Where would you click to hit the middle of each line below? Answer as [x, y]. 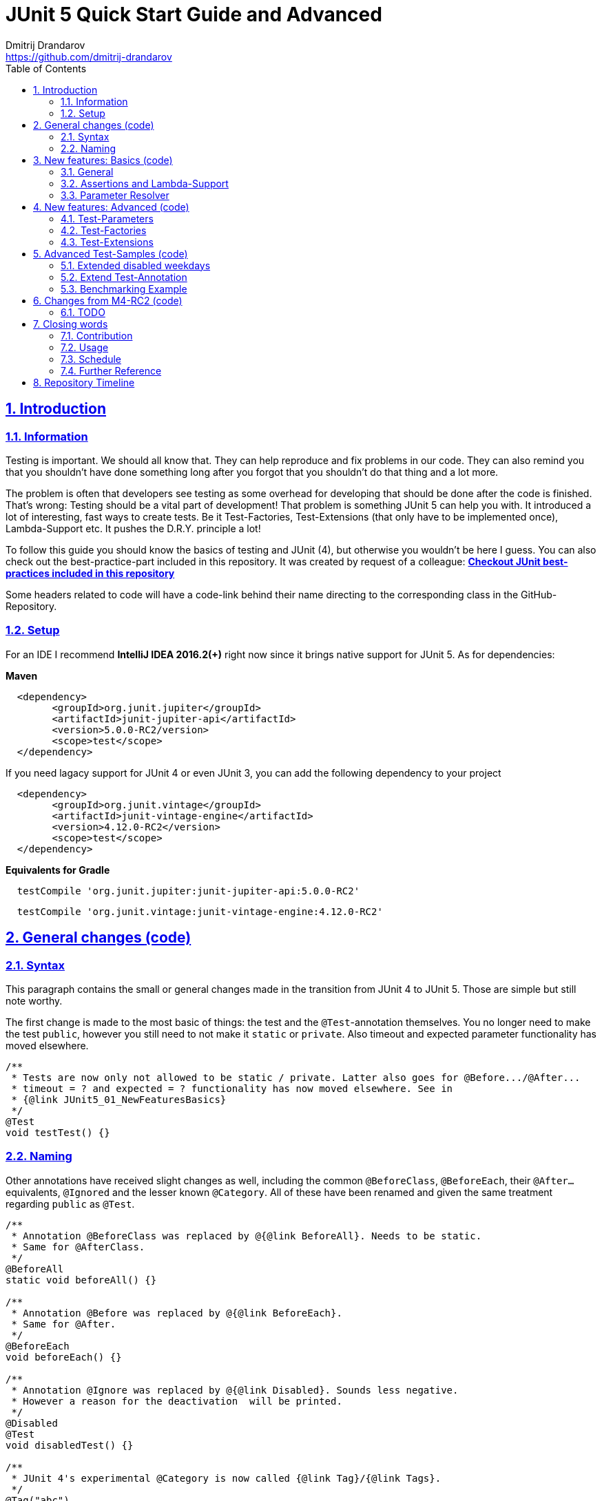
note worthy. [34, 1000]
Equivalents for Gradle [58, 870]
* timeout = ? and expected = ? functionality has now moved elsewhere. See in [232, 1088]
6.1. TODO [83, 312]
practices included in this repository [90, 573]
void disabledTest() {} [70, 1445]
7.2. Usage [85, 347]
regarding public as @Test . [70, 1204]
